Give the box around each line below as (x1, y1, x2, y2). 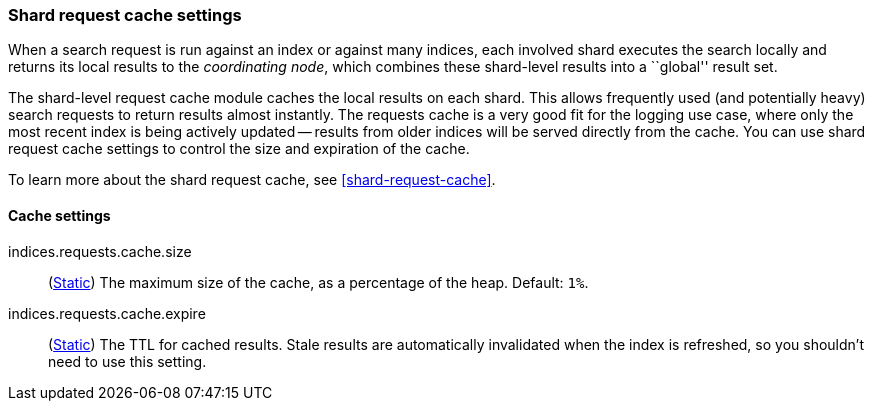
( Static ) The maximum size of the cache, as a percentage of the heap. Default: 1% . (48, 273, 589, 291)
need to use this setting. (48, 352, 207, 370)
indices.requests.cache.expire (8, 304, 206, 322)
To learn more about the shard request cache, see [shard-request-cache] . (8, 171, 496, 189)
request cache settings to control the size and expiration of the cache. (8, 140, 470, 158)
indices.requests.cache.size (8, 242, 192, 260)
